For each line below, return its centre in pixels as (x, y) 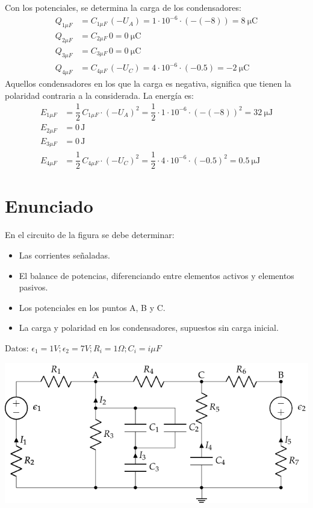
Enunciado (49, 206)
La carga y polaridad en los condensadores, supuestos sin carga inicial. (149, 328)
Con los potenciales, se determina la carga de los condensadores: (123, 7)
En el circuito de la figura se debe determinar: (90, 235)
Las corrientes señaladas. (64, 255)
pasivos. (33, 287)
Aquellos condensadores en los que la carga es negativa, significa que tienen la (148, 83)
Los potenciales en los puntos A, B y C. (92, 307)
